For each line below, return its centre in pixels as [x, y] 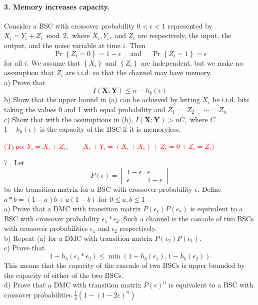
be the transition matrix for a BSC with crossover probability [98, 189]
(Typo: [14, 145]
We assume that [56, 62]
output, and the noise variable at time [62, 45]
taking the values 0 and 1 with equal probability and [85, 109]
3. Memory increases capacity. [57, 6]
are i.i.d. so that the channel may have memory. [138, 72]
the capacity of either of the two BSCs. [64, 275]
